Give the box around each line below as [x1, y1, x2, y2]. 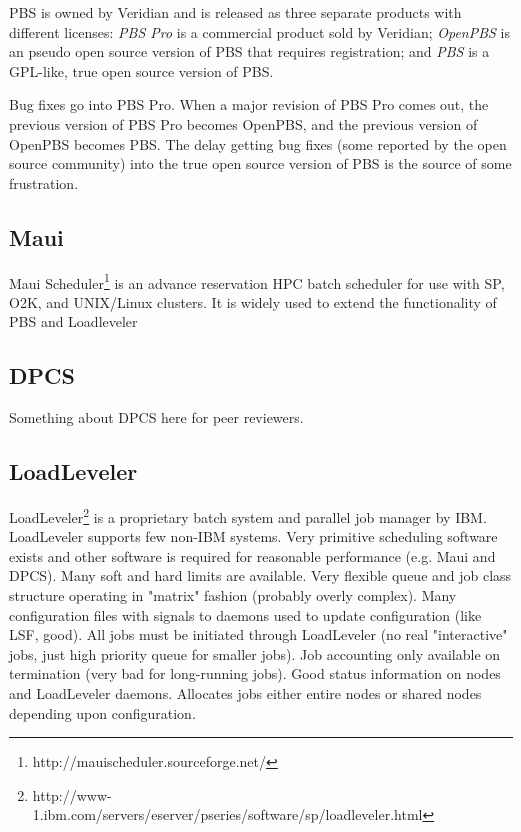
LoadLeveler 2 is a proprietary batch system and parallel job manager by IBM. [9, 503, 487, 527]
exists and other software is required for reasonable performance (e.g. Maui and [9, 545, 496, 566]
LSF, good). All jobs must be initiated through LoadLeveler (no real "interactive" [9, 624, 508, 645]
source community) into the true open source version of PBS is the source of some [9, 153, 512, 174]
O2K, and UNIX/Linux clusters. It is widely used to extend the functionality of [9, 291, 497, 312]
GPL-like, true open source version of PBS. [9, 60, 274, 81]
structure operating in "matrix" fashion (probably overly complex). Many [9, 585, 457, 606]
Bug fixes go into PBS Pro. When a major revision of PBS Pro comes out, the [9, 94, 489, 115]
